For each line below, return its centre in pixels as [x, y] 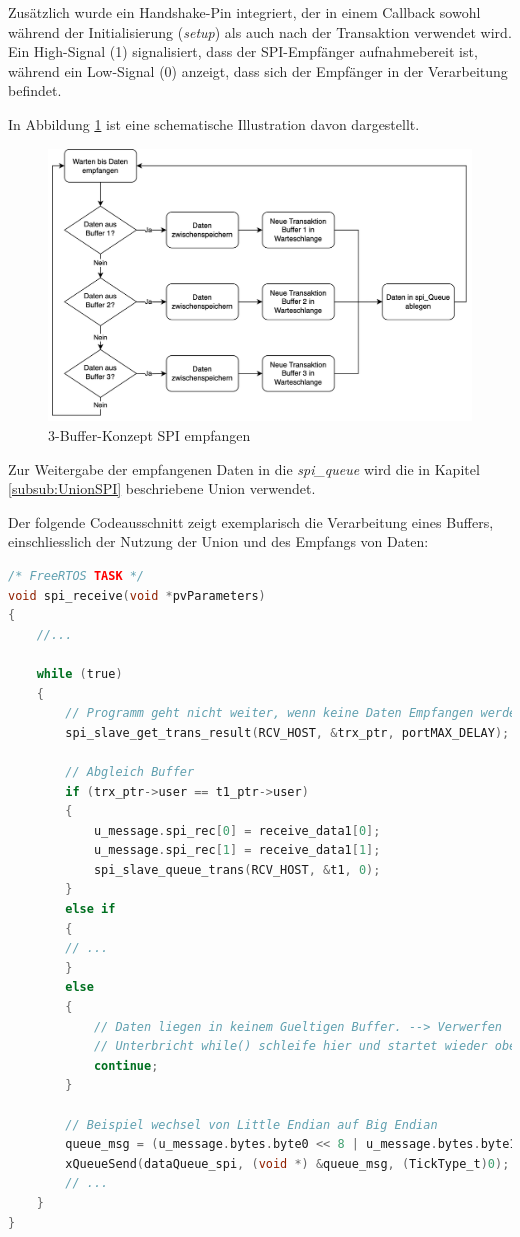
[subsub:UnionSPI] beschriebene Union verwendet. [162, 488]
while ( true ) [79, 673]
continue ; [126, 1065]
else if [90, 909]
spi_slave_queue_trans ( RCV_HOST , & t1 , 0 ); [237, 869]
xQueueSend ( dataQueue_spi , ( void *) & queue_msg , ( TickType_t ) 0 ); [287, 1163]
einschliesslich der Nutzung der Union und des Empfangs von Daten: [218, 541]
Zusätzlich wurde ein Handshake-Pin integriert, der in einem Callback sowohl [244, 12]
